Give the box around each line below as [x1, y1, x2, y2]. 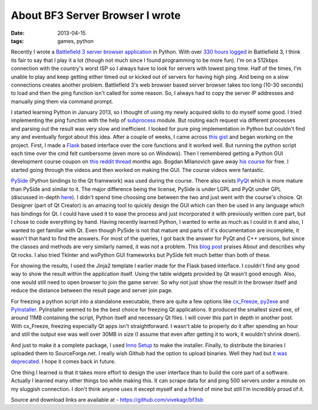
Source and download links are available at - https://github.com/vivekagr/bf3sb [11, 396, 204, 403]
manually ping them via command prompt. [11, 98, 114, 105]
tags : [11, 37, 24, 44]
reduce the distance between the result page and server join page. [11, 287, 173, 294]
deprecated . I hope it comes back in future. [11, 358, 116, 365]
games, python [57, 37, 94, 44]
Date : [11, 29, 25, 37]
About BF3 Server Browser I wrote [11, 9, 181, 22]
